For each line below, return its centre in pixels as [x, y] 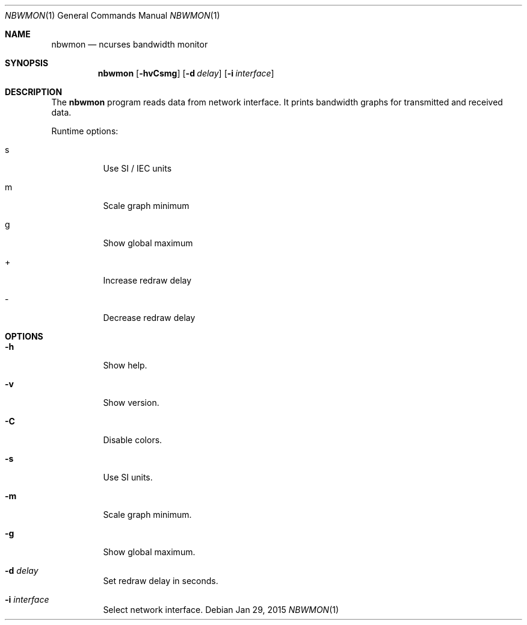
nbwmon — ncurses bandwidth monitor [130, 44]
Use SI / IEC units [137, 168]
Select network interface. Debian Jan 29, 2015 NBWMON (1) [221, 610]
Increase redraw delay [147, 280]
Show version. [131, 403]
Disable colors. [133, 440]
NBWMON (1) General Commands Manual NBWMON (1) [112, 15]
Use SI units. [128, 477]
